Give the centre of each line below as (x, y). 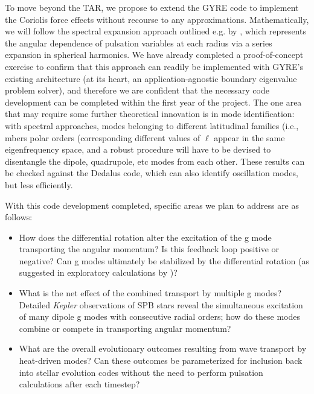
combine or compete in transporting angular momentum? (125, 328)
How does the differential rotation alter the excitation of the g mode (145, 237)
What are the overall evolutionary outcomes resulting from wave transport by (163, 348)
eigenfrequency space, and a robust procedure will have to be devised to (138, 149)
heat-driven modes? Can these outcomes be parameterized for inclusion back (161, 361)
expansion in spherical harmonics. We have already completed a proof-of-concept (154, 55)
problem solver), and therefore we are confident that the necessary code (137, 90)
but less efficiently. (39, 184)
